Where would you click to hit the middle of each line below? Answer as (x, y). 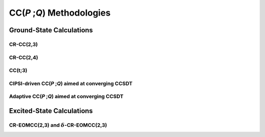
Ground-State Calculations (51, 30)
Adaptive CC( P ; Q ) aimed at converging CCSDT (66, 96)
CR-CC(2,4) (24, 57)
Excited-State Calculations (51, 111)
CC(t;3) (18, 70)
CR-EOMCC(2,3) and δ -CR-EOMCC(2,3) (58, 125)
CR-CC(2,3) (23, 44)
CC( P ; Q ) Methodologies (60, 13)
